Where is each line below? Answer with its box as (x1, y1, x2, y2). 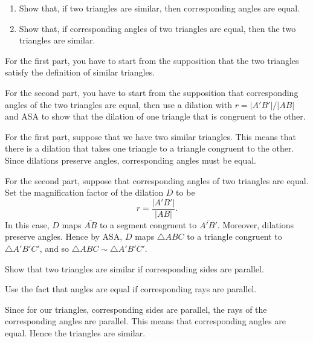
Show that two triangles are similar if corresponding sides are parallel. (5, 262, 264, 275)
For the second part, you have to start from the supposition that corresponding (5, 86, 298, 98)
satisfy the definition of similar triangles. (5, 66, 155, 79)
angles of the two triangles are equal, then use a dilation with (5, 98, 232, 111)
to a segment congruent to (100, 218, 197, 231)
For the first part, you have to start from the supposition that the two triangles (5, 54, 299, 66)
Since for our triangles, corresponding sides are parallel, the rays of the (5, 303, 267, 315)
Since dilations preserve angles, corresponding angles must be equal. (5, 153, 256, 166)
